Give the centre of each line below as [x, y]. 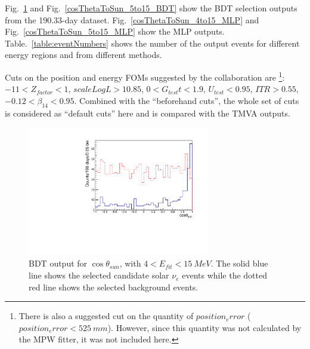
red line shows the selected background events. [114, 287]
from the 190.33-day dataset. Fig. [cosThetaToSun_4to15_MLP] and [132, 19]
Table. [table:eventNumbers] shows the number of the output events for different [152, 43]
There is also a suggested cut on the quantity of [106, 316]
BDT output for [58, 263]
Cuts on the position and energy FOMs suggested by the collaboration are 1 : [145, 76]
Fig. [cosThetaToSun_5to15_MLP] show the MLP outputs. [115, 31]
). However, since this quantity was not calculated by [204, 327]
